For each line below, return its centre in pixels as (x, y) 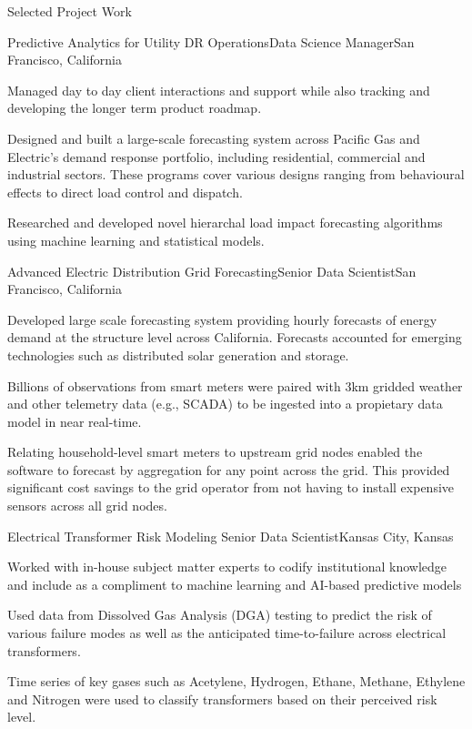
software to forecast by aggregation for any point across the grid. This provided (229, 469)
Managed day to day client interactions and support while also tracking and (219, 90)
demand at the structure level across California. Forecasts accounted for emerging (235, 337)
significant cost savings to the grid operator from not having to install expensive (231, 487)
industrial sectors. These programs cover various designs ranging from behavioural (236, 174)
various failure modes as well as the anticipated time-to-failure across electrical (227, 633)
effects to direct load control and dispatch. (125, 192)
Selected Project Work (70, 11)
